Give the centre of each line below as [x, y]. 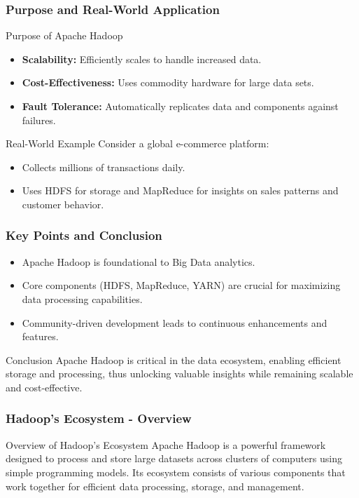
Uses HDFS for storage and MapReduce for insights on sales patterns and [180, 190]
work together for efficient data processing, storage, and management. [155, 486]
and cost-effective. [44, 387]
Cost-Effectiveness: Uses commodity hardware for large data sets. [168, 82]
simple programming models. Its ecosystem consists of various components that [176, 472]
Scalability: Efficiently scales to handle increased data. [142, 59]
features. [40, 336]
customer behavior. [63, 204]
